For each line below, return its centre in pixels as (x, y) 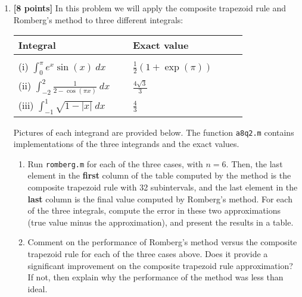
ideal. (38, 288)
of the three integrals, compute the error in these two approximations (154, 210)
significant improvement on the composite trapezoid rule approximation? (160, 265)
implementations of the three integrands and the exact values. (126, 144)
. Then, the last (254, 163)
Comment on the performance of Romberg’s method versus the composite (162, 242)
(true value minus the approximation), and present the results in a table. (161, 222)
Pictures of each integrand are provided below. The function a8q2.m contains (154, 132)
